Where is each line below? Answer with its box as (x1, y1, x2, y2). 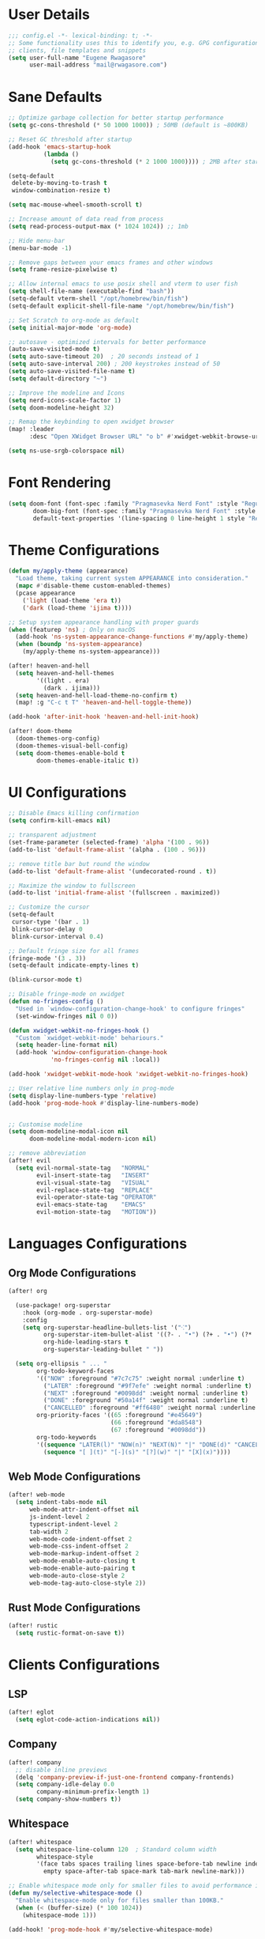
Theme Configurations (8, 541, 160, 559)
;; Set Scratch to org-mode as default (8, 316, 140, 324)
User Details (8, 6, 91, 24)
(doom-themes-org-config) (15, 735, 101, 743)
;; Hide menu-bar (8, 236, 65, 244)
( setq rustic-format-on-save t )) (15, 1629, 125, 1638)
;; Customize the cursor (8, 903, 90, 911)
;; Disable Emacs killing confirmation (8, 809, 140, 818)
